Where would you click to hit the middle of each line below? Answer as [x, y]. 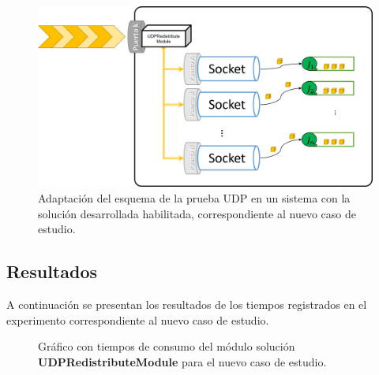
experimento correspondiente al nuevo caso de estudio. [138, 319]
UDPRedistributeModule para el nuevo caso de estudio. [182, 361]
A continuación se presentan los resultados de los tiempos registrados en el [187, 304]
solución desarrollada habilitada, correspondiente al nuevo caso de [197, 213]
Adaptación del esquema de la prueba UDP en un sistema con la [194, 197]
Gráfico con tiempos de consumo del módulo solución [167, 346]
